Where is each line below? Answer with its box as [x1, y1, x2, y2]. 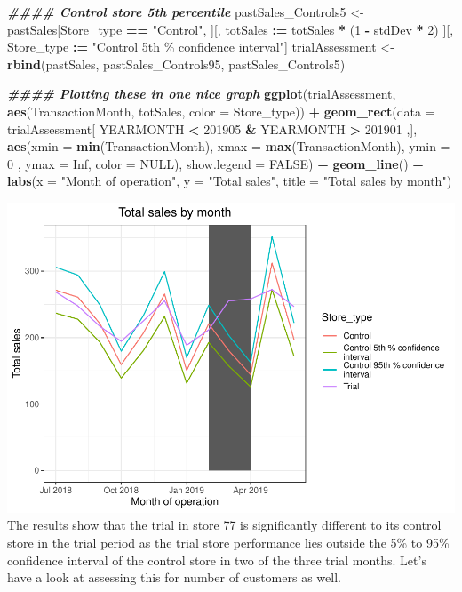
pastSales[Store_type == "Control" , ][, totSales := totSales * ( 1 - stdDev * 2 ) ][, [7, 20, 454, 38]
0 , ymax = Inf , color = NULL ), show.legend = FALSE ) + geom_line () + [7, 154, 424, 172]
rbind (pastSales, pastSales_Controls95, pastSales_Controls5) [7, 54, 346, 73]
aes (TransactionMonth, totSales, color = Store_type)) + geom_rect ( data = [7, 101, 435, 120]
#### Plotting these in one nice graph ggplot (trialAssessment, [7, 84, 396, 103]
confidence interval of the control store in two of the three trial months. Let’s [7, 550, 426, 569]
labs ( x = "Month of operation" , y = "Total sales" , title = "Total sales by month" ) [7, 172, 452, 190]
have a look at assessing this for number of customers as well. [7, 568, 341, 587]
